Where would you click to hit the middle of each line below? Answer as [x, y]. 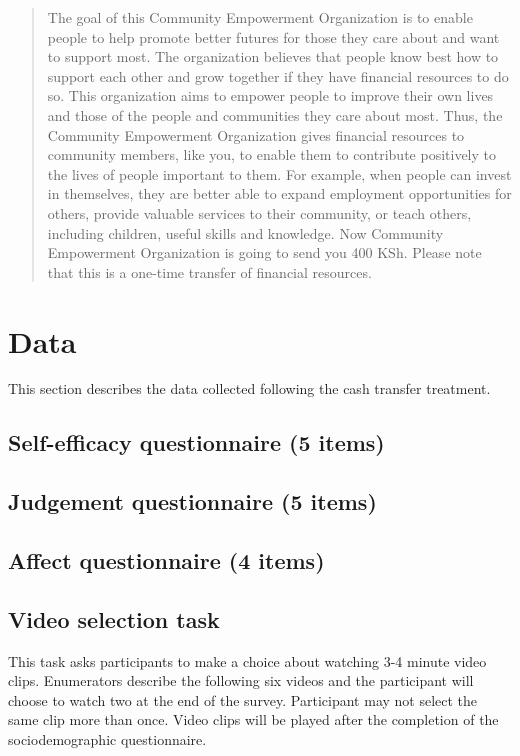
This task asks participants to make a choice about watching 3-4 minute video [247, 660]
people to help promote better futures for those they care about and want [273, 36]
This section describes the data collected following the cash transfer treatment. [249, 388]
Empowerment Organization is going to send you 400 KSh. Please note [264, 252]
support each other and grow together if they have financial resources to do [278, 75]
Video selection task [114, 618]
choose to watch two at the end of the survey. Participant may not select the [243, 699]
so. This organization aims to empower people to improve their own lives [270, 95]
